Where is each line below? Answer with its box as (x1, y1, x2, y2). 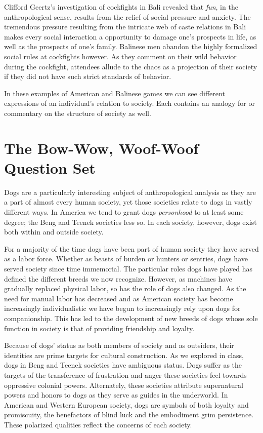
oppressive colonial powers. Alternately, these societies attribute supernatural (4, 379, 243, 390)
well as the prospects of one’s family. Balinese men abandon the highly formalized (4, 41, 257, 52)
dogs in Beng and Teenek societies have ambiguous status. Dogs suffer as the (4, 360, 242, 370)
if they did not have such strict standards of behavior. (4, 71, 171, 82)
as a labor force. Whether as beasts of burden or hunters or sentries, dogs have (4, 253, 248, 264)
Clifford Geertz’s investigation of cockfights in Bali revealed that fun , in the (4, 2, 238, 12)
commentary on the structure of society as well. (4, 107, 151, 118)
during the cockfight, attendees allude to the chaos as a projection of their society (4, 61, 257, 71)
